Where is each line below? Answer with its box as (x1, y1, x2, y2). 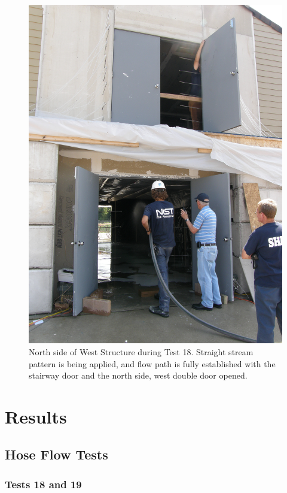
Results (5, 404, 67, 428)
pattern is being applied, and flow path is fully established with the (29, 357, 276, 370)
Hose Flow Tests (5, 445, 108, 464)
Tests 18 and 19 (5, 476, 82, 491)
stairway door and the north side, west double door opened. (29, 369, 248, 382)
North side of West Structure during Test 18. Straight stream (29, 345, 254, 358)
